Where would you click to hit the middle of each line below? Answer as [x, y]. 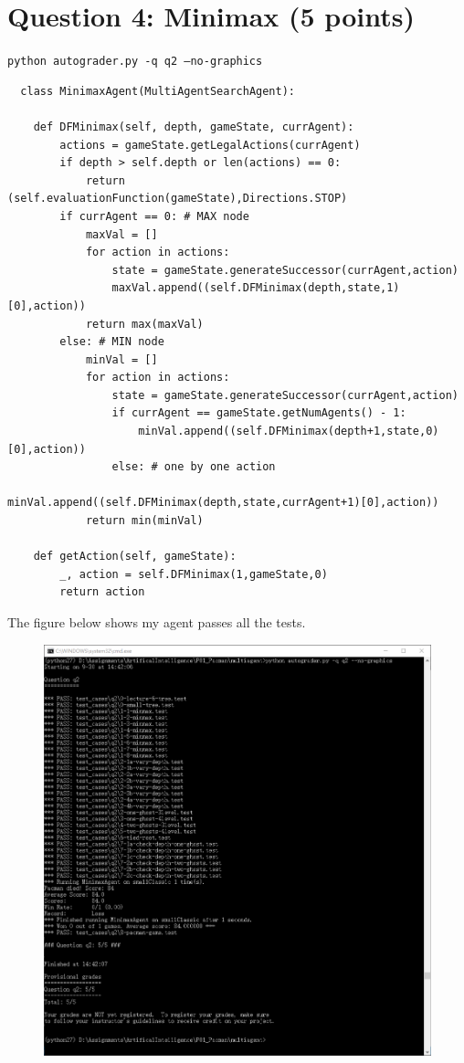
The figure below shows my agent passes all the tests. [157, 622]
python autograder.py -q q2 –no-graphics [135, 62]
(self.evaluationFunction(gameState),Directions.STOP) [178, 199]
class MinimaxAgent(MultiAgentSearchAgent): [158, 91]
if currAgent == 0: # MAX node [154, 216]
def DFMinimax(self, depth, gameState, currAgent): [194, 126]
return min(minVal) [144, 521]
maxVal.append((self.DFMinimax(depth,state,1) [256, 288]
